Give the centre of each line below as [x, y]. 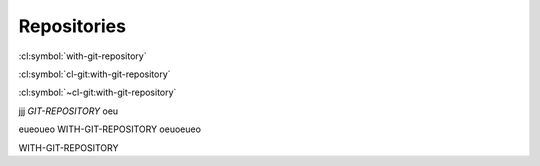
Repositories [72, 26]
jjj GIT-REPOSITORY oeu [68, 111]
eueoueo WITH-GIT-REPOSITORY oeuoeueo [110, 129]
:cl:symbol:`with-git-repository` [82, 56]
